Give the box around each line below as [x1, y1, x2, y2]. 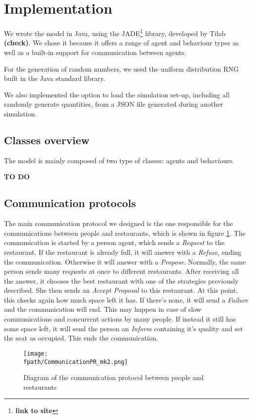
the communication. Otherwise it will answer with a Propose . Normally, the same [4, 256, 246, 266]
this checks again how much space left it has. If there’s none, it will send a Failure [4, 294, 248, 304]
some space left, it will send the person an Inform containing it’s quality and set [4, 323, 243, 333]
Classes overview [4, 132, 90, 147]
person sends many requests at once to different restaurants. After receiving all [4, 266, 239, 276]
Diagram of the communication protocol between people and [23, 372, 204, 382]
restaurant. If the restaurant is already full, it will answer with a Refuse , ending [4, 247, 242, 257]
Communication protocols [4, 195, 136, 210]
